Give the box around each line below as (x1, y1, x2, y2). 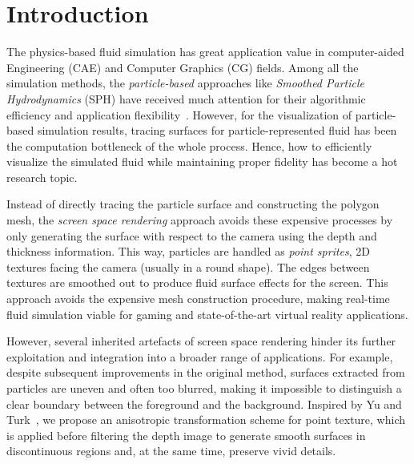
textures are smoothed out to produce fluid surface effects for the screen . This (6, 274, 388, 291)
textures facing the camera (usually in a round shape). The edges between (6, 258, 370, 275)
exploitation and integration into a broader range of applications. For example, (6, 348, 393, 365)
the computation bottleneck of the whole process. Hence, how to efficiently (6, 137, 372, 154)
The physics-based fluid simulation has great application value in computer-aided (6, 43, 404, 60)
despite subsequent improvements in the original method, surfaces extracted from (6, 364, 405, 381)
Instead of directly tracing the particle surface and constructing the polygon (6, 196, 380, 212)
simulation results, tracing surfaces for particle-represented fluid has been (37, 122, 397, 139)
